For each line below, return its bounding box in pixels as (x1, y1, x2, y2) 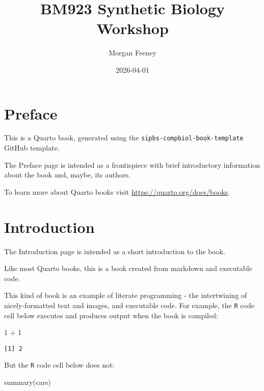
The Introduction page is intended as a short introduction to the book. (4, 246, 225, 256)
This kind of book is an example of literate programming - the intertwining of (4, 290, 247, 300)
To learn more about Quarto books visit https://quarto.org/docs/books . (4, 186, 230, 197)
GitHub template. (4, 142, 60, 153)
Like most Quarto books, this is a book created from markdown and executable (4, 263, 252, 274)
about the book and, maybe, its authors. (4, 169, 130, 180)
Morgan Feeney (109, 47, 156, 58)
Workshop (96, 18, 169, 39)
